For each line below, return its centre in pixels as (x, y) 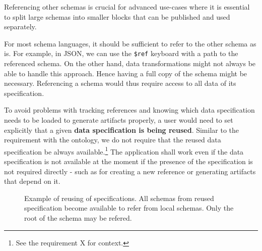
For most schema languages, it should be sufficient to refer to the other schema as (130, 43)
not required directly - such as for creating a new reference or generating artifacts (130, 171)
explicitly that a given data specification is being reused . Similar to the (122, 130)
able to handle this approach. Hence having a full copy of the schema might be (126, 73)
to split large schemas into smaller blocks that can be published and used (117, 16)
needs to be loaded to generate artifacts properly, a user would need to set (119, 120)
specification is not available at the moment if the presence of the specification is (128, 161)
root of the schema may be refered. (78, 218)
